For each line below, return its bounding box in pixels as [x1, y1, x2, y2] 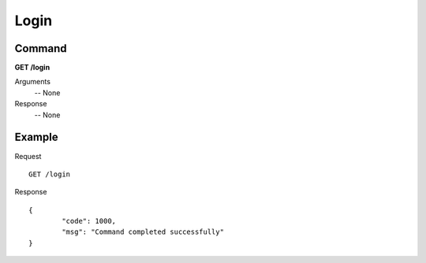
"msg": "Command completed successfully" [62, 228, 225, 236]
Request [14, 151, 42, 161]
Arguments [14, 77, 51, 87]
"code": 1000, [62, 217, 117, 226]
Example [14, 131, 58, 144]
